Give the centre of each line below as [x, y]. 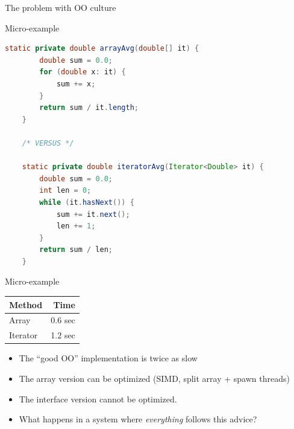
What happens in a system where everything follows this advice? [138, 419]
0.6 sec [63, 320]
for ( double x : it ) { [83, 72]
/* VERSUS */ [48, 143]
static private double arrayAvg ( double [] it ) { [102, 49]
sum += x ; [76, 84]
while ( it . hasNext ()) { [87, 202]
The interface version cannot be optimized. [98, 398]
